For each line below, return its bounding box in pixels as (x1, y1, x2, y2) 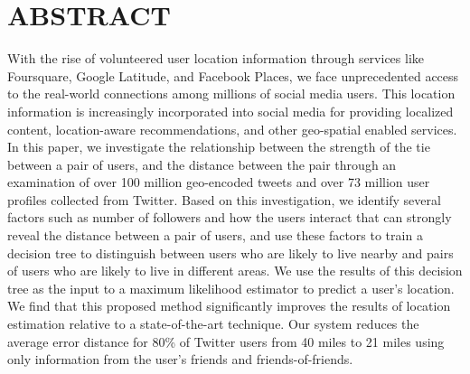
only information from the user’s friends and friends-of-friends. (7, 350, 353, 369)
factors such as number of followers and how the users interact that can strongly (7, 208, 452, 227)
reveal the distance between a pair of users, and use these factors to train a (7, 226, 423, 245)
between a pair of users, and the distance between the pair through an (7, 154, 397, 173)
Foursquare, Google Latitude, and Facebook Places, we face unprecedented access (7, 66, 459, 85)
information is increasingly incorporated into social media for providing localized (7, 101, 454, 120)
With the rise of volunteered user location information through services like (7, 49, 425, 68)
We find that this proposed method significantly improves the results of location (7, 296, 451, 315)
